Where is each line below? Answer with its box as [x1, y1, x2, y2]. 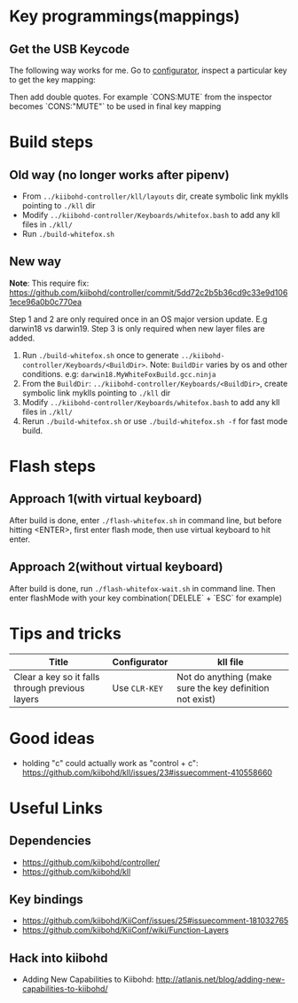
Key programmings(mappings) [9, 6, 240, 27]
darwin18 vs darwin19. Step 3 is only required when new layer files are [9, 323, 265, 333]
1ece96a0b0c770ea [9, 296, 82, 307]
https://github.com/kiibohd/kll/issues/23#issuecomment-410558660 [21, 767, 273, 778]
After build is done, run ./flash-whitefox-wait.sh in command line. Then [9, 583, 277, 593]
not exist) [176, 693, 216, 705]
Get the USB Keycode [9, 42, 130, 57]
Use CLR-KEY [112, 681, 164, 693]
